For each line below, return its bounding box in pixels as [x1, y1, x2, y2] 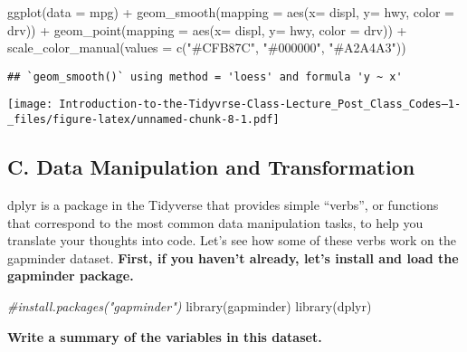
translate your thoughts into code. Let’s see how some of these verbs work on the [7, 231, 456, 250]
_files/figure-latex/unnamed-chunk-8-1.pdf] [7, 113, 280, 127]
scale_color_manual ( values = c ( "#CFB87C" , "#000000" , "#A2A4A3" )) [7, 38, 406, 57]
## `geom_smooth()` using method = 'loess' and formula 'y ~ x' [7, 70, 403, 83]
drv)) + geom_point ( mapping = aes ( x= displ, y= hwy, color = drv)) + [7, 20, 407, 39]
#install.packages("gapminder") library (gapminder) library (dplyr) [7, 296, 372, 315]
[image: [7, 98, 53, 111]
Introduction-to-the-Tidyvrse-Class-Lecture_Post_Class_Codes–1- [59, 98, 462, 111]
